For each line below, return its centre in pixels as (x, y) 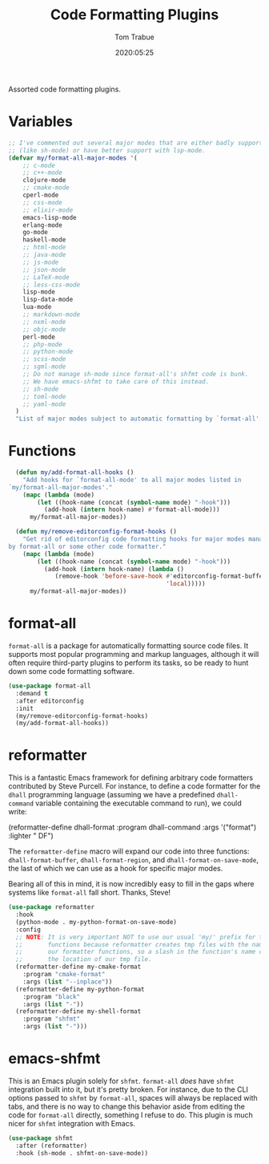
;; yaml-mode (44, 404)
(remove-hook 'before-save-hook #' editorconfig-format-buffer (161, 576)
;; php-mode (42, 344)
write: (18, 812)
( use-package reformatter (51, 907)
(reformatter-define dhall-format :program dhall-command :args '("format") (132, 827)
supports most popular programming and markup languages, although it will (134, 654)
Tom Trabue (134, 37)
